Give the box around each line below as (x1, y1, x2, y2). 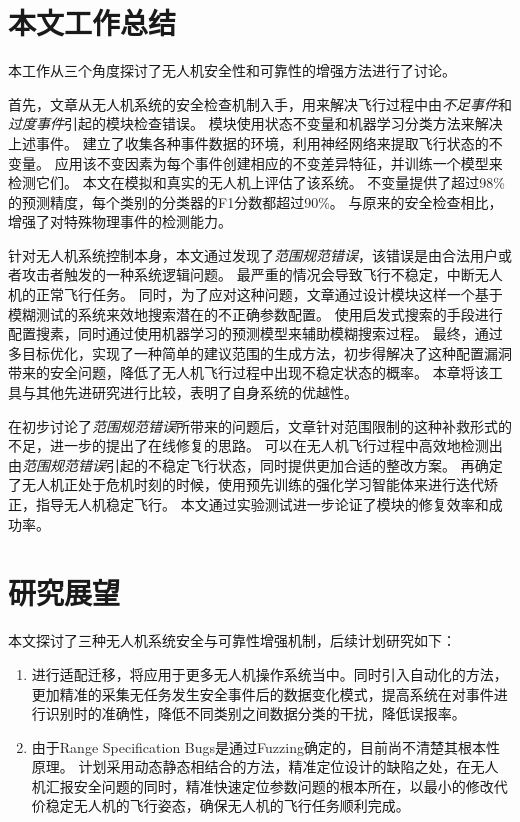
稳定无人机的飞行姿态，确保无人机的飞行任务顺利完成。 (45, 795, 410, 816)
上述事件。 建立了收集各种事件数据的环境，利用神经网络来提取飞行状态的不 (8, 132, 503, 153)
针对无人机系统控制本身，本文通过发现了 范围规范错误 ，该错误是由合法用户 (8, 244, 498, 265)
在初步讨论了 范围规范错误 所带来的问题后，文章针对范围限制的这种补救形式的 (8, 415, 512, 436)
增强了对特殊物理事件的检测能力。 (8, 211, 232, 232)
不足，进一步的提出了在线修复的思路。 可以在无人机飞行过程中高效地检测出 (8, 435, 503, 456)
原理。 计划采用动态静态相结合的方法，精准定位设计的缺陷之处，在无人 (31, 756, 499, 777)
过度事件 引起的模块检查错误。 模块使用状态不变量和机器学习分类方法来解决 (8, 113, 503, 134)
